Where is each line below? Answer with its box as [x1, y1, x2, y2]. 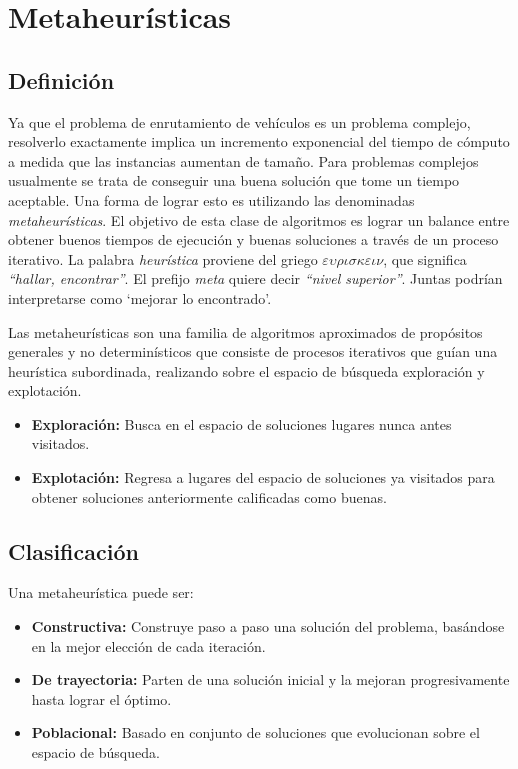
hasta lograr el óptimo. [31, 688, 172, 709]
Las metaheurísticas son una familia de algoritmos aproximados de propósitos [8, 321, 483, 342]
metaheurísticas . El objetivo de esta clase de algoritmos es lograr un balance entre [8, 209, 510, 230]
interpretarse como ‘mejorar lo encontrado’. [8, 287, 272, 308]
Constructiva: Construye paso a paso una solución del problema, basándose [31, 616, 505, 637]
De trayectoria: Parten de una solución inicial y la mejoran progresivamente [31, 669, 510, 690]
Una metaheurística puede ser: [8, 582, 194, 603]
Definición [8, 64, 115, 95]
